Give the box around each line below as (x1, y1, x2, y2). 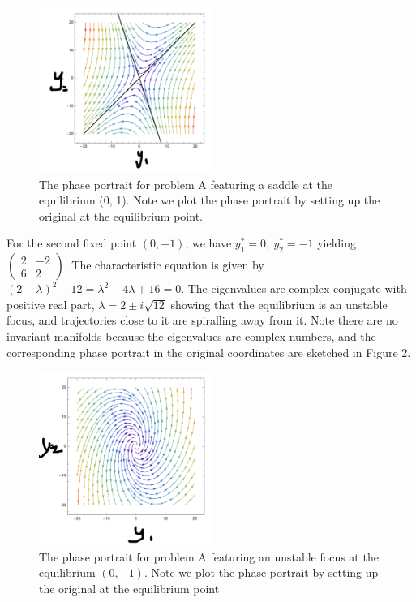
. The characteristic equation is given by (64, 256, 264, 273)
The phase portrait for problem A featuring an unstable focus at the (39, 548, 379, 565)
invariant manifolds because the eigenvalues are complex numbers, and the (6, 328, 376, 345)
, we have (185, 234, 232, 252)
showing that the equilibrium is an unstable (170, 295, 388, 312)
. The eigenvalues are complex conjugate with (181, 280, 407, 297)
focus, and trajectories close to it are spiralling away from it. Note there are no (6, 312, 398, 329)
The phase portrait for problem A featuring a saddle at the (39, 175, 333, 192)
